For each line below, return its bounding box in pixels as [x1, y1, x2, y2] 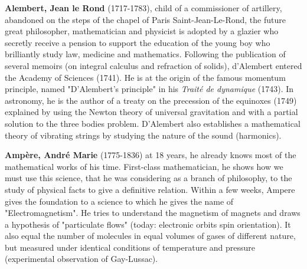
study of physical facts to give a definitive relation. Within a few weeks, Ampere [5, 183, 295, 195]
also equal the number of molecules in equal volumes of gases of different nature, [5, 229, 296, 242]
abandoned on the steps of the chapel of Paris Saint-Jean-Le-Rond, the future [5, 13, 286, 25]
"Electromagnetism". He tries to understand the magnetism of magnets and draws [5, 206, 301, 219]
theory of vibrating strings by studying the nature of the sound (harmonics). [5, 129, 282, 141]
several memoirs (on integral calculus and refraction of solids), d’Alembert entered [5, 59, 302, 71]
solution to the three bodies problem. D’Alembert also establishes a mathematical [5, 117, 301, 129]
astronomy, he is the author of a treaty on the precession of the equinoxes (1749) [5, 94, 297, 106]
